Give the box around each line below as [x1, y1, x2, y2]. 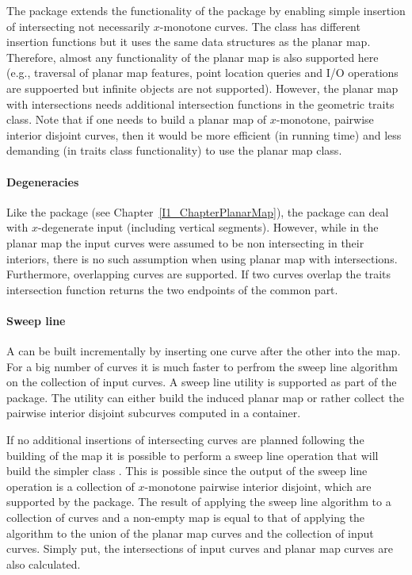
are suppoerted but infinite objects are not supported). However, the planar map [6, 79, 399, 96]
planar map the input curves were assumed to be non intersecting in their [6, 234, 364, 251]
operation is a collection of [6, 477, 135, 494]
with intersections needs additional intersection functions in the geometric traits [6, 95, 395, 112]
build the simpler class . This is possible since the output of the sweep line [6, 462, 368, 479]
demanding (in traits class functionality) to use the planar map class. [6, 142, 342, 159]
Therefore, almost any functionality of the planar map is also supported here [6, 48, 379, 65]
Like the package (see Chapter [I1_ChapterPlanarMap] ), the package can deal [6, 203, 389, 220]
